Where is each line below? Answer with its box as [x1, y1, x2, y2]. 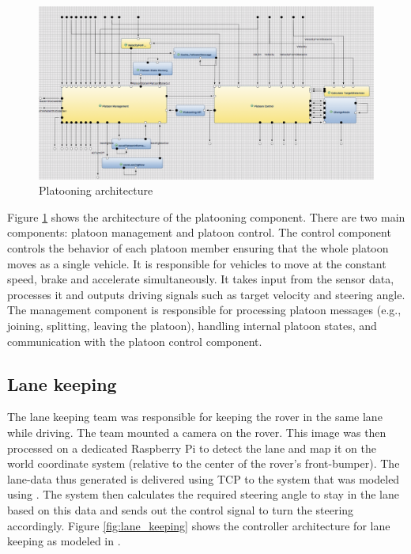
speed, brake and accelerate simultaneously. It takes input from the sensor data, [7, 271, 394, 287]
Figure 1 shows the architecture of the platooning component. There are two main [7, 208, 405, 225]
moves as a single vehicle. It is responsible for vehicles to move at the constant [7, 255, 386, 271]
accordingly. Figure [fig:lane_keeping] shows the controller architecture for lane [7, 517, 390, 533]
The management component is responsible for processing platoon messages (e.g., [7, 302, 402, 318]
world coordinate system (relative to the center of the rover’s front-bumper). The [7, 455, 400, 472]
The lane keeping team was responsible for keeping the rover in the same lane [7, 408, 383, 425]
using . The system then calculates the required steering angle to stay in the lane [7, 486, 399, 503]
